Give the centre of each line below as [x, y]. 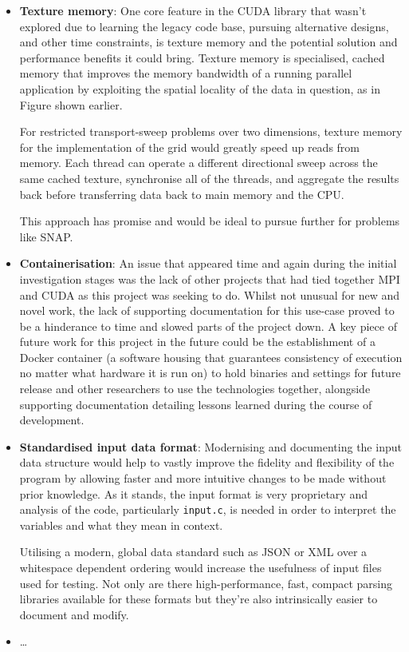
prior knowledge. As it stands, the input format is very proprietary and [193, 493]
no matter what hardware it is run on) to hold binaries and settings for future [210, 373]
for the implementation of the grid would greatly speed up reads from [189, 147]
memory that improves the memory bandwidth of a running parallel [186, 73]
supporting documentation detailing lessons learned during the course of [196, 404]
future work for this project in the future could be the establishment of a [197, 342]
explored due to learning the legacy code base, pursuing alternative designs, [204, 26]
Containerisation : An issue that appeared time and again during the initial [208, 263]
